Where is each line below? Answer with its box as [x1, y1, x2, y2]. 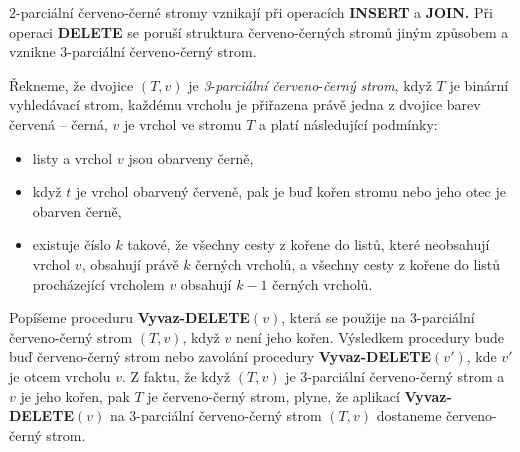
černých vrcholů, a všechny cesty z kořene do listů [195, 253, 501, 274]
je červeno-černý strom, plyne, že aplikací [147, 385, 400, 406]
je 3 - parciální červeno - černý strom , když [188, 74, 432, 95]
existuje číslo [32, 234, 111, 255]
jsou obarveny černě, [128, 147, 254, 168]
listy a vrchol [32, 147, 113, 168]
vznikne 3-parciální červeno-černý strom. [9, 41, 257, 62]
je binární [449, 74, 509, 95]
